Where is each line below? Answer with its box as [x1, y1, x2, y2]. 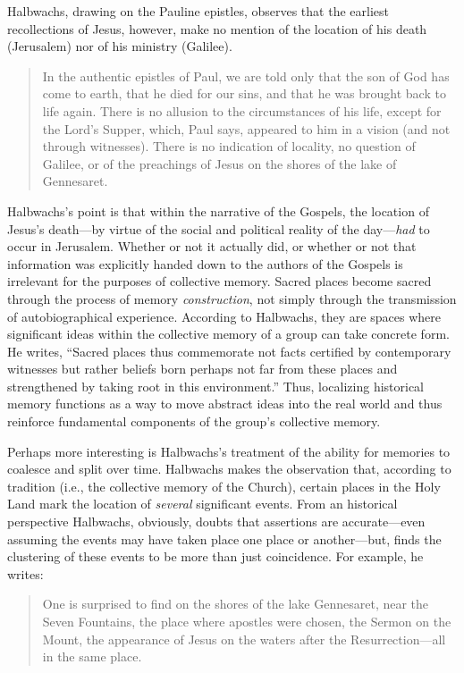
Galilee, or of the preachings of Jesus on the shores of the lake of [42, 154, 397, 172]
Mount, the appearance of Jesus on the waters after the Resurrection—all [42, 629, 446, 648]
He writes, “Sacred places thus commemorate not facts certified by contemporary [7, 341, 451, 360]
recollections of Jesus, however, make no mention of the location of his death [7, 19, 427, 38]
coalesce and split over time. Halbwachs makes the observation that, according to [7, 459, 451, 478]
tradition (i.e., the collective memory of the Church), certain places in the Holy [7, 476, 441, 495]
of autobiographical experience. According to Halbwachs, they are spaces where [7, 307, 441, 325]
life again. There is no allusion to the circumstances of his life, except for [42, 101, 442, 120]
